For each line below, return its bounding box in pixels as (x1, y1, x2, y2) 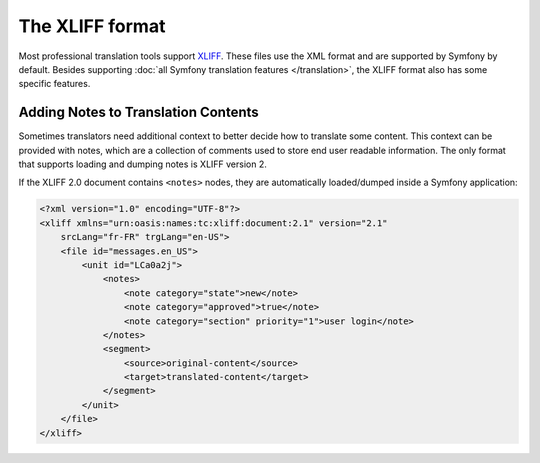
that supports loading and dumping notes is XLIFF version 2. (18, 158, 267, 170)
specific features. (18, 78, 91, 90)
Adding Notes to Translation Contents (18, 104, 259, 121)
